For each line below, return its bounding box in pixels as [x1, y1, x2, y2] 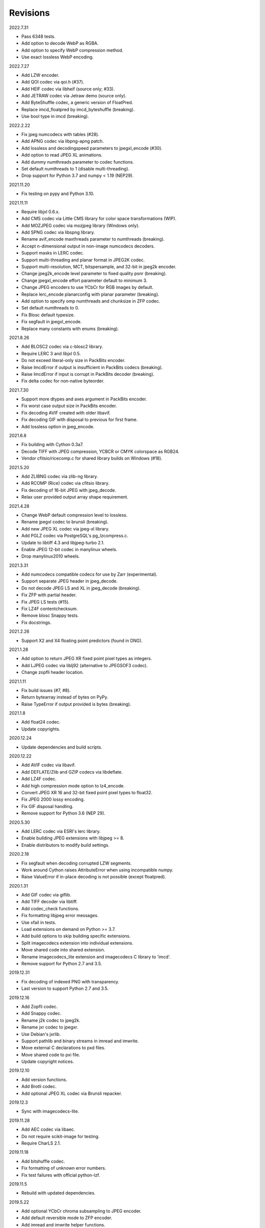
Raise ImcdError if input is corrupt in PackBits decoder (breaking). [21, 371, 155, 377]
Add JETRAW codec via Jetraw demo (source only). [21, 93, 127, 99]
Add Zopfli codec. [21, 1004, 58, 1009]
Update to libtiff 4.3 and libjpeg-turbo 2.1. [21, 539, 105, 545]
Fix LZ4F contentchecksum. [21, 606, 78, 612]
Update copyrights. [21, 726, 61, 732]
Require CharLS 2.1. [21, 1140, 61, 1146]
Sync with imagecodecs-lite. [21, 1108, 79, 1115]
